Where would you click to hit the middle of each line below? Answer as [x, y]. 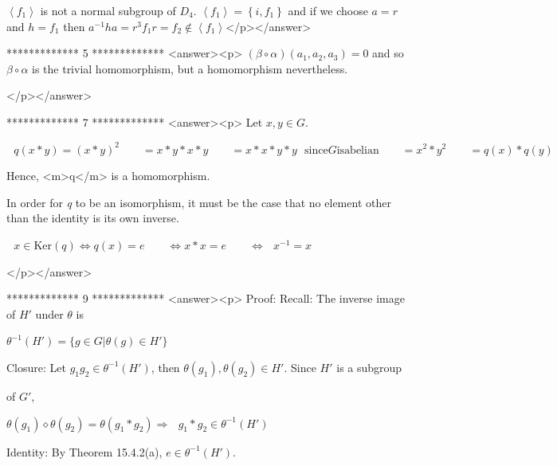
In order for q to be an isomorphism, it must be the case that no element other [199, 202]
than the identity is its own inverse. [93, 218]
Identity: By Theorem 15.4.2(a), [84, 451]
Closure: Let [36, 367]
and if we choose [328, 10]
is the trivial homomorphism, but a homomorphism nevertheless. [190, 68]
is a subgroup [369, 367]
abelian [362, 150]
